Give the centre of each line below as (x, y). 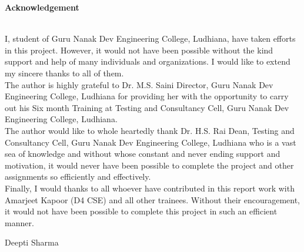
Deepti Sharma (32, 242)
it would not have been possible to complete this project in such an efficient (141, 211)
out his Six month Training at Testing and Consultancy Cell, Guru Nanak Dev (147, 107)
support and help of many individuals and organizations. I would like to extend (148, 61)
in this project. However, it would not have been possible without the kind (139, 50)
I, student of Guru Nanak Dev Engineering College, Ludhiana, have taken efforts (150, 38)
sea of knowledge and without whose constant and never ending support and (143, 154)
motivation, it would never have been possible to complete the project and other (149, 165)
